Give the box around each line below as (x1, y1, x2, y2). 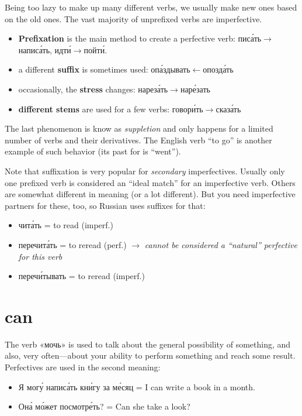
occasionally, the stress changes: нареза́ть (18, 82, 168, 95)
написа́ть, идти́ (18, 43, 71, 56)
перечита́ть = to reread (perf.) (18, 238, 127, 250)
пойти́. (84, 43, 107, 56)
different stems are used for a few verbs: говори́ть (18, 102, 203, 115)
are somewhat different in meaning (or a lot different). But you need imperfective (5, 188, 296, 200)
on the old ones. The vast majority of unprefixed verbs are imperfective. (5, 12, 262, 25)
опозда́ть (203, 63, 234, 75)
